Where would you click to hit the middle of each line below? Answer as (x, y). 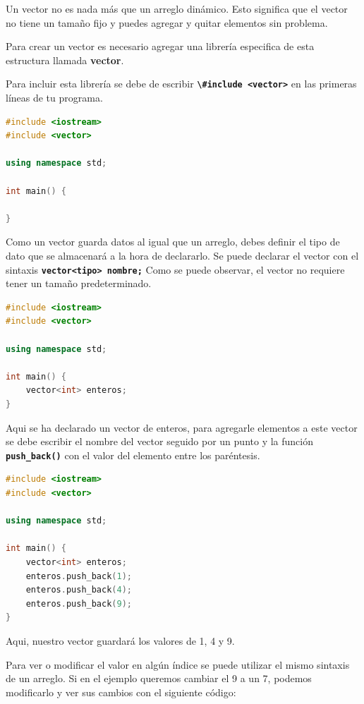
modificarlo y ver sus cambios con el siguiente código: (121, 692)
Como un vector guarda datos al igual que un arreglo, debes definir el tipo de (173, 242)
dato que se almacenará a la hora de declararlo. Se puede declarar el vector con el (182, 255)
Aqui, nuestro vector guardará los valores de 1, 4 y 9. (120, 640)
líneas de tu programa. (54, 98)
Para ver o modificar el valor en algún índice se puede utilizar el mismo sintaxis (178, 664)
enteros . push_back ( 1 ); (79, 576)
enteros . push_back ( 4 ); (79, 590)
